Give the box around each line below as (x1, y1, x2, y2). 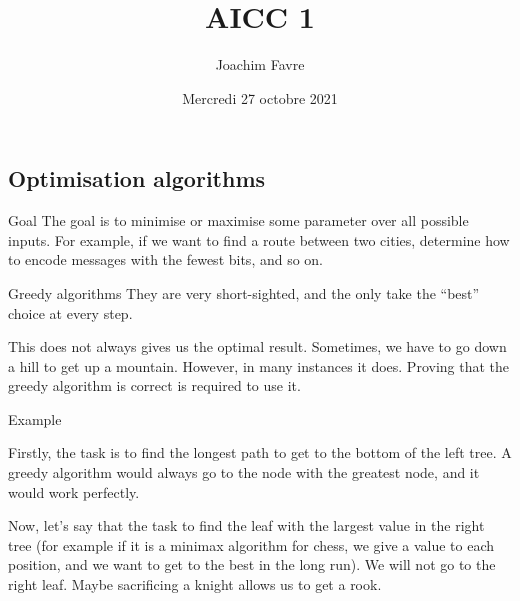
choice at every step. (8, 302, 133, 323)
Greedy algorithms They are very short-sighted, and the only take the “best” (8, 282, 480, 303)
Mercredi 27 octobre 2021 (182, 87, 338, 108)
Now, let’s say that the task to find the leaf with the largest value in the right (8, 515, 485, 536)
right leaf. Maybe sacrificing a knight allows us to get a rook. (8, 574, 382, 595)
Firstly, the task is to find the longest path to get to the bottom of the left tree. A (8, 442, 512, 463)
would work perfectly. (8, 481, 140, 502)
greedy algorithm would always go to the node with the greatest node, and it (8, 462, 480, 483)
